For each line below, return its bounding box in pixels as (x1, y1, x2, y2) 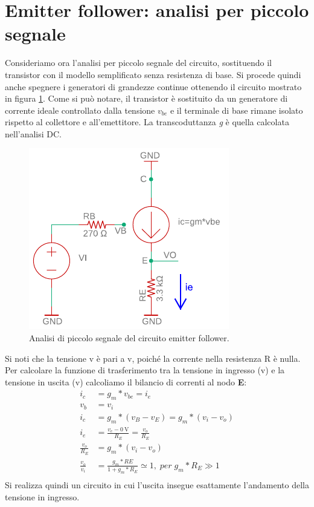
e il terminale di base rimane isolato (170, 103, 303, 116)
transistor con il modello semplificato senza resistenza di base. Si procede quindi (5, 68, 301, 80)
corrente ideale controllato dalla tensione (5, 103, 155, 116)
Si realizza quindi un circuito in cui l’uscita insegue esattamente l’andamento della (5, 479, 309, 491)
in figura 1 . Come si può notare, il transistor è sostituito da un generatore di (5, 92, 288, 105)
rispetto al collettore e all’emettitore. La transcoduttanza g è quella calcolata (5, 116, 289, 128)
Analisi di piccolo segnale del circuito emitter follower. (29, 332, 229, 344)
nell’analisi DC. (5, 127, 62, 140)
